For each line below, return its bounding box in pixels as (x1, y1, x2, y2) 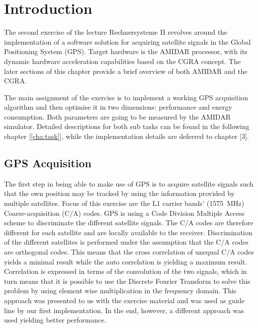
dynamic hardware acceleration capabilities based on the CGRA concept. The (4, 56, 241, 66)
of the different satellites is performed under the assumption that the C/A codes (4, 237, 249, 247)
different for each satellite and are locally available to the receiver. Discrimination (4, 227, 253, 237)
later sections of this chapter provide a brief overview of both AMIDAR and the (4, 66, 248, 76)
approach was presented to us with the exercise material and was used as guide (4, 295, 245, 305)
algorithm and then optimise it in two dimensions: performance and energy (4, 102, 232, 112)
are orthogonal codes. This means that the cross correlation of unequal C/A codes (4, 247, 254, 257)
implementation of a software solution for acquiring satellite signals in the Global (4, 36, 251, 47)
